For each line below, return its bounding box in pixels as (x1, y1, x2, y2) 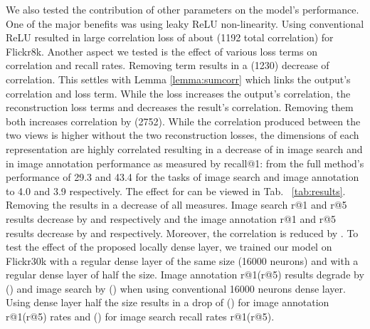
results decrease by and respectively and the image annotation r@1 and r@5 (6, 211, 337, 226)
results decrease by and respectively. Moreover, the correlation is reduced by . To (6, 225, 359, 240)
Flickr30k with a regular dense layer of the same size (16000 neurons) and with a (6, 253, 359, 268)
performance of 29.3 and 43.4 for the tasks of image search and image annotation (6, 169, 359, 184)
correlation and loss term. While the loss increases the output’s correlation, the (6, 85, 351, 100)
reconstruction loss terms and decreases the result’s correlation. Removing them (6, 100, 354, 115)
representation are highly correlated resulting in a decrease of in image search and (6, 141, 363, 156)
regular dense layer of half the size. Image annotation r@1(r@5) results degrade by (6, 267, 364, 282)
